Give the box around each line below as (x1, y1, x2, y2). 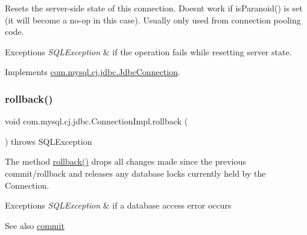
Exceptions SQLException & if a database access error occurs (5, 199, 232, 212)
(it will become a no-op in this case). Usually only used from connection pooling (5, 13, 301, 26)
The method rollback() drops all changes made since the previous (5, 155, 246, 168)
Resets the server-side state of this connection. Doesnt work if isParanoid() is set (5, 2, 303, 14)
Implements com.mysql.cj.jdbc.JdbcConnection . (5, 66, 180, 78)
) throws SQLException (5, 135, 92, 147)
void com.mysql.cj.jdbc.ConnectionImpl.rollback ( (5, 115, 188, 127)
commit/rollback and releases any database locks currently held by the (5, 166, 266, 179)
